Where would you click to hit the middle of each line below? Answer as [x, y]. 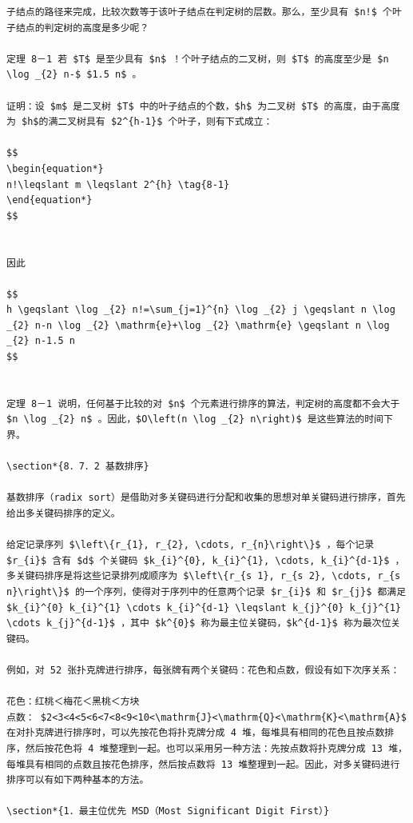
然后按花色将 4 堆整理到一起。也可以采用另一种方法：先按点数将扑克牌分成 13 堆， [216, 748]
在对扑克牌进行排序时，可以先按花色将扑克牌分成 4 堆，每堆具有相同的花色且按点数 [196, 733]
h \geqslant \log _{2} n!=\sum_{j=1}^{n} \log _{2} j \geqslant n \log [201, 310]
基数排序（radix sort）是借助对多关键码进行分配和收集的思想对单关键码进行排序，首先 [206, 498]
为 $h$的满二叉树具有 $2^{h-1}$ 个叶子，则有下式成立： [140, 122]
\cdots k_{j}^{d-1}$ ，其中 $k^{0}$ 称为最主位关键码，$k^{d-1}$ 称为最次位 [199, 623]
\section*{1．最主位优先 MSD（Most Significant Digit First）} [168, 811]
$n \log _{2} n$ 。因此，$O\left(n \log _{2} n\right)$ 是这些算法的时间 [195, 419]
